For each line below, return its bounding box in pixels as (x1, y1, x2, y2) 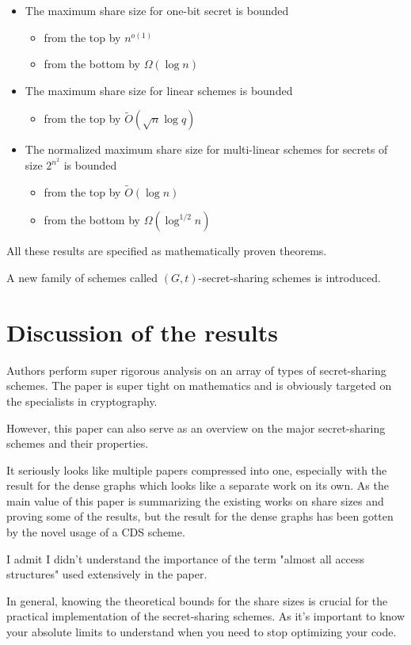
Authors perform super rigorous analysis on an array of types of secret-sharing (6, 361, 386, 378)
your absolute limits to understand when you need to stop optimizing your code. (6, 624, 397, 640)
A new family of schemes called (6, 269, 158, 286)
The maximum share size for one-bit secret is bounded (25, 2, 289, 18)
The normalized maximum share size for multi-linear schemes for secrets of (25, 141, 388, 158)
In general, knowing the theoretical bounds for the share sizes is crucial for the (6, 592, 388, 609)
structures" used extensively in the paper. (6, 566, 207, 582)
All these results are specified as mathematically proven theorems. (6, 242, 327, 259)
